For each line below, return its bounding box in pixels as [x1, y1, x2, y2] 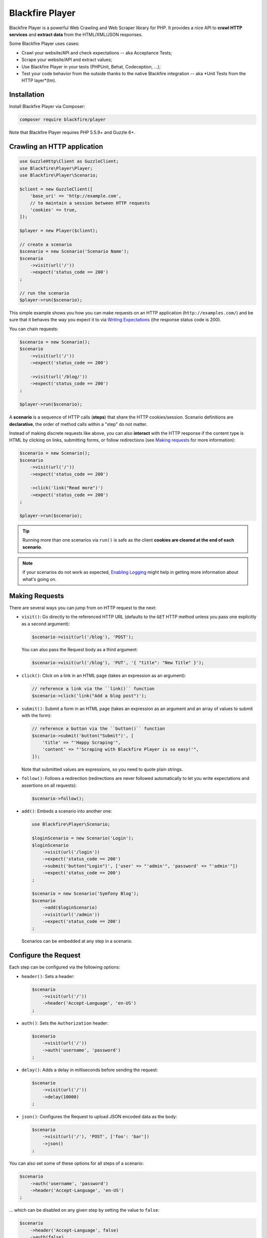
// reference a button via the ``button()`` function [32, 726, 165, 731]
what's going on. [22, 576, 57, 582]
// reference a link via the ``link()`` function [32, 686, 155, 692]
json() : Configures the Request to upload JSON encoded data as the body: [21, 1114, 178, 1120]
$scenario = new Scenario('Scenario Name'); [19, 249, 130, 255]
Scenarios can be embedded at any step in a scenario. [21, 938, 133, 944]
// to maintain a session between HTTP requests [30, 200, 150, 206]
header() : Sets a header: [21, 973, 75, 979]
